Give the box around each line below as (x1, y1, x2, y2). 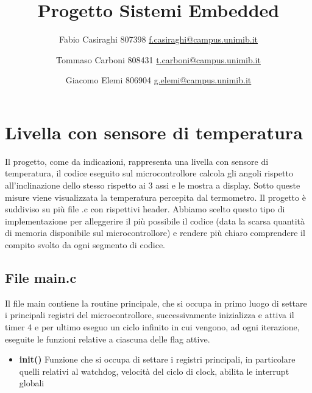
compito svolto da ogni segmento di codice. (5, 238, 166, 251)
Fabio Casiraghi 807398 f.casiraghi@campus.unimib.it (58, 33, 258, 46)
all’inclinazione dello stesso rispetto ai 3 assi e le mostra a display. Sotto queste (5, 179, 300, 192)
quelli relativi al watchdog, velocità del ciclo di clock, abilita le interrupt (19, 364, 289, 377)
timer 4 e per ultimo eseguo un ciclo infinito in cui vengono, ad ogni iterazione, (5, 320, 300, 333)
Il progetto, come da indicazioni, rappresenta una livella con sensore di (5, 155, 269, 167)
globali (19, 377, 44, 389)
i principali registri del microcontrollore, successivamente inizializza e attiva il (5, 308, 294, 321)
